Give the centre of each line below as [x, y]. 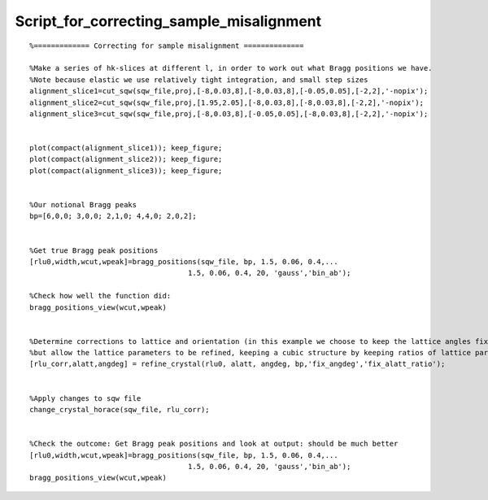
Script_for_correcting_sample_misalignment [168, 21]
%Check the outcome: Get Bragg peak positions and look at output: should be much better [214, 444]
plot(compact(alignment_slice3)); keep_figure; [126, 170]
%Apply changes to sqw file [85, 398]
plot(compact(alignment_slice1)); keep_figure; [126, 148]
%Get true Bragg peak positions [94, 250]
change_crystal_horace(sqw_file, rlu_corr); [120, 410]
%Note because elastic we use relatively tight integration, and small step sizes [199, 80]
